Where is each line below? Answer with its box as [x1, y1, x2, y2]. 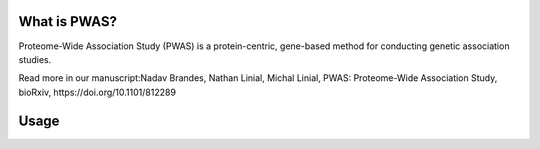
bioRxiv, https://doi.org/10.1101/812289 [18, 86, 177, 98]
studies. [18, 53, 52, 65]
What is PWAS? [18, 13, 117, 30]
